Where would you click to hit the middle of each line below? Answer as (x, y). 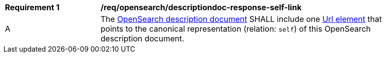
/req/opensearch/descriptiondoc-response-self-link (201, 7)
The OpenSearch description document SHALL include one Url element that (241, 19)
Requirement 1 (32, 7)
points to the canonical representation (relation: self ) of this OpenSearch (236, 29)
